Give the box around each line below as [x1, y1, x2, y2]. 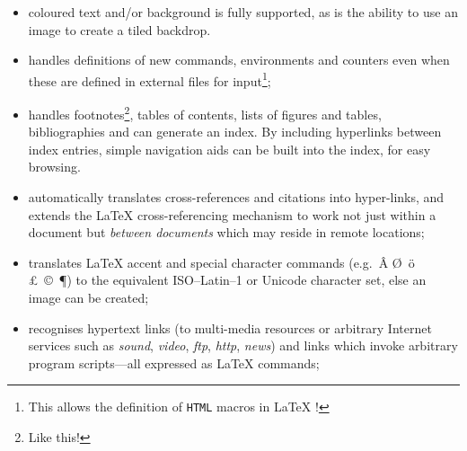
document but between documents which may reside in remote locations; [28, 223, 425, 242]
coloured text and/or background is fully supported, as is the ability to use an [28, 3, 458, 21]
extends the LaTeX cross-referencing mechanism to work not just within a [28, 205, 436, 224]
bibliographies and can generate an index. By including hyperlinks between [28, 122, 442, 141]
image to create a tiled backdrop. [28, 20, 211, 39]
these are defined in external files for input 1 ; [28, 68, 271, 90]
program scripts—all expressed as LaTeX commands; [28, 353, 320, 372]
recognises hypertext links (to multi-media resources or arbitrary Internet [28, 318, 432, 337]
